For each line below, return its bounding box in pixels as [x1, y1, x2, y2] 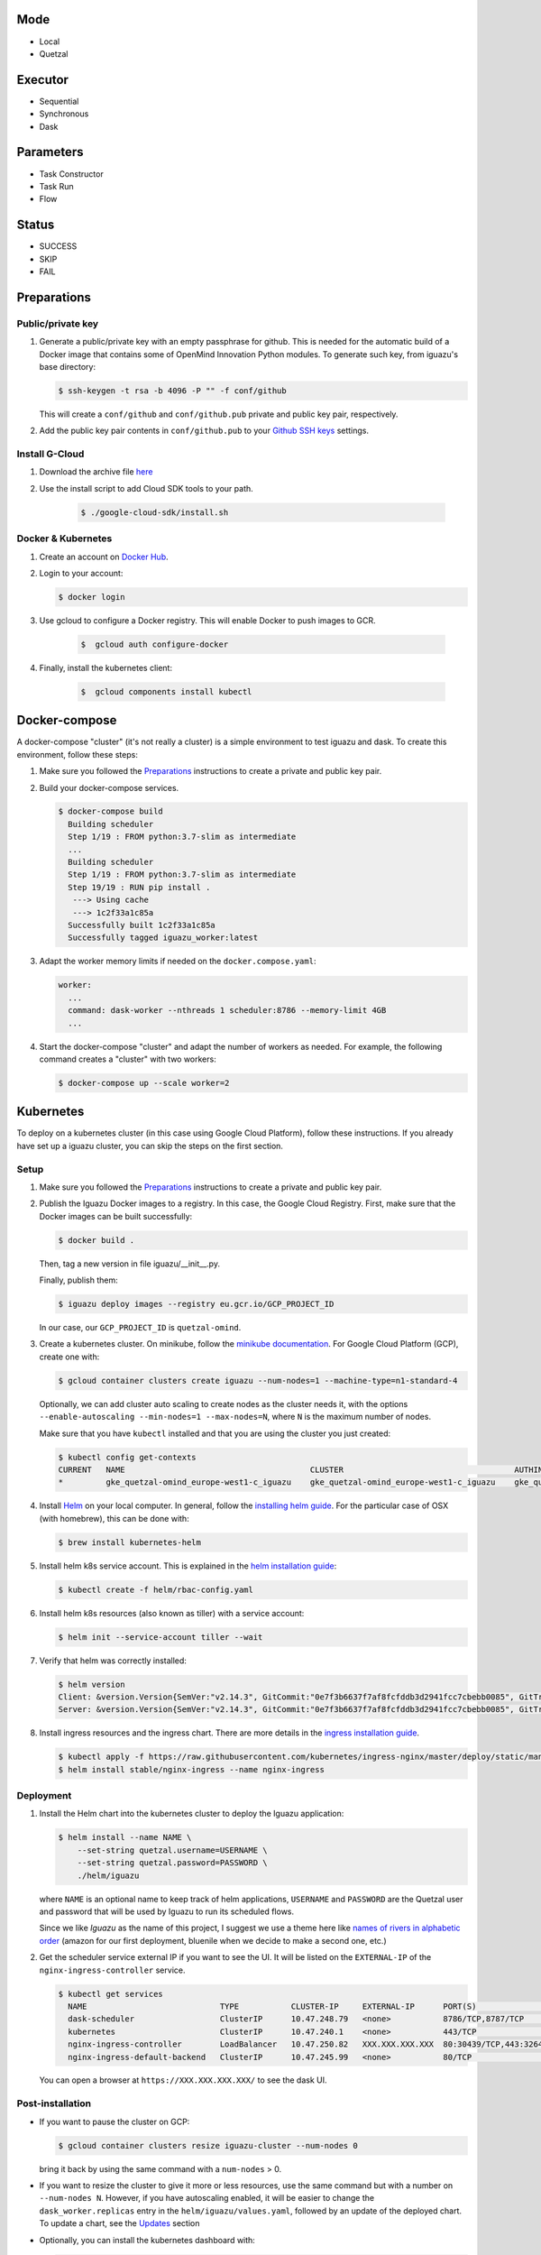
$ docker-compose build [58, 806, 164, 816]
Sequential [39, 96, 79, 106]
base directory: [39, 361, 96, 372]
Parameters [16, 144, 84, 160]
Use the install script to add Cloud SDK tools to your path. [39, 483, 254, 493]
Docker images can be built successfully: [39, 1210, 193, 1221]
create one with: [39, 1351, 100, 1362]
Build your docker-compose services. [39, 782, 179, 793]
